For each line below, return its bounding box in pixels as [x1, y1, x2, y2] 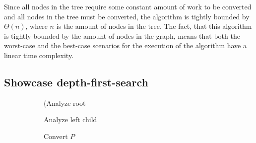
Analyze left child [44, 114, 97, 125]
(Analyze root [44, 97, 86, 108]
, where [25, 21, 48, 31]
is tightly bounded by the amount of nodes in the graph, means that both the [4, 30, 240, 41]
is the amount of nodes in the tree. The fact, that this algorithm [56, 21, 252, 31]
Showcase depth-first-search [4, 74, 148, 89]
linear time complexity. [4, 50, 74, 60]
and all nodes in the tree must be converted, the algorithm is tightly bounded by [4, 11, 250, 21]
